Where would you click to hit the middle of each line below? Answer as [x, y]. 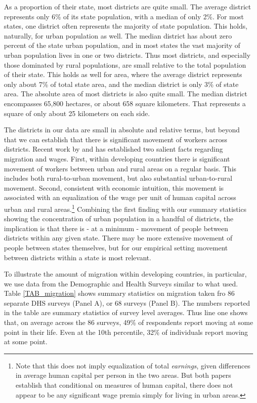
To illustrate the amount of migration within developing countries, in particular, [126, 274]
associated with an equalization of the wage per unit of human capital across [120, 197]
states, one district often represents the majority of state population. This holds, [126, 26]
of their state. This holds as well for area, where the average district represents [123, 74]
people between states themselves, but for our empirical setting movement [116, 247]
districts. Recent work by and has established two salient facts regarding [114, 149]
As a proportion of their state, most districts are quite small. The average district [128, 6]
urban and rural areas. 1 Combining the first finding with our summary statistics [125, 208]
